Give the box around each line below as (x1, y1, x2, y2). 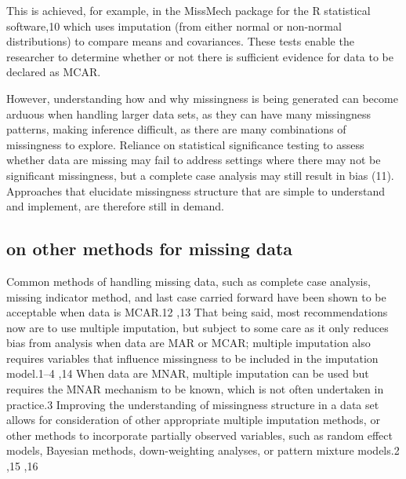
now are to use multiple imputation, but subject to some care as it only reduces (6, 319, 389, 335)
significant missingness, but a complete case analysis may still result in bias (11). (6, 166, 394, 183)
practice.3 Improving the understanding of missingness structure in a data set (6, 396, 379, 412)
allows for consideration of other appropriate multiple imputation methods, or (6, 411, 380, 428)
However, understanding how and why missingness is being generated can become (6, 90, 398, 106)
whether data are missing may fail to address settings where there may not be (6, 152, 381, 168)
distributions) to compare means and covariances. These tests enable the (6, 33, 354, 49)
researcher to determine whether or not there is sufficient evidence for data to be (6, 48, 393, 64)
